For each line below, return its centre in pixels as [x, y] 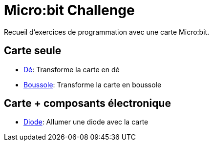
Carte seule [33, 51]
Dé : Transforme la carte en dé [72, 69]
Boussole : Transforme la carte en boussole [93, 84]
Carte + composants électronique [87, 104]
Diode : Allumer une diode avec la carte [86, 122]
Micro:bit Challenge [69, 10]
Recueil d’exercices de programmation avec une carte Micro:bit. [107, 32]
